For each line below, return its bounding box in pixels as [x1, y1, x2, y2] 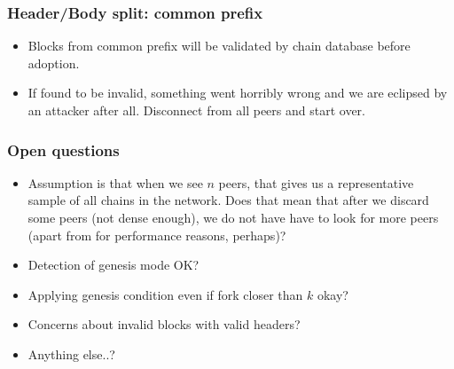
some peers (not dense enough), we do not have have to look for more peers [27, 208, 439, 226]
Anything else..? [27, 344, 115, 363]
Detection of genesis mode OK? [27, 255, 200, 274]
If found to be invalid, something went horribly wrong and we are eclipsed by [27, 83, 448, 102]
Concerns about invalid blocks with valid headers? [27, 315, 301, 334]
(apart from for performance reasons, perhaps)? [27, 225, 286, 244]
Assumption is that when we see [27, 173, 203, 192]
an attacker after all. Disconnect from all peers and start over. [27, 101, 365, 119]
